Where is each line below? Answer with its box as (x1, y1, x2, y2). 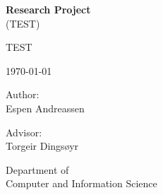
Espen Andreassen (6, 100, 85, 115)
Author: (6, 87, 40, 102)
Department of (6, 162, 69, 177)
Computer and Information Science (6, 176, 157, 191)
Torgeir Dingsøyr (6, 138, 79, 153)
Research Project (6, 2, 91, 16)
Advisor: (6, 124, 42, 139)
